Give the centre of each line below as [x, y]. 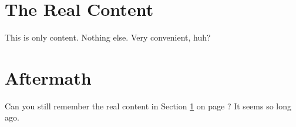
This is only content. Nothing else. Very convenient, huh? [108, 37]
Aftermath [48, 77]
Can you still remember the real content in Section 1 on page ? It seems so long [148, 106]
